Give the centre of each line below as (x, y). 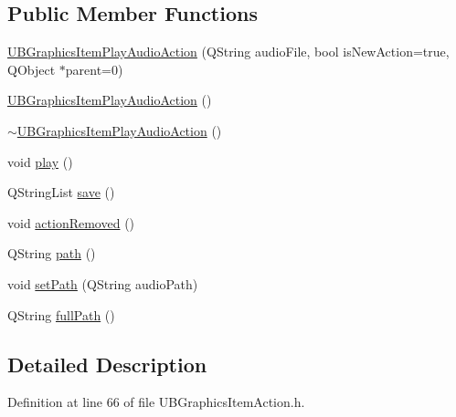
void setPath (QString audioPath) (103, 283)
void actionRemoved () (71, 222)
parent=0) (94, 69)
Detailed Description (107, 364)
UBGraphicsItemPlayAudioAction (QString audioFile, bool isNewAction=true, (228, 52)
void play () (40, 161)
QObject (32, 69)
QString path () (52, 253)
